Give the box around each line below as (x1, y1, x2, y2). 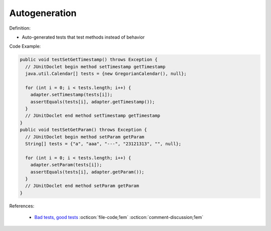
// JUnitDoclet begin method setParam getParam (25, 134, 145, 140)
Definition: (9, 25, 31, 31)
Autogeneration (9, 8, 77, 19)
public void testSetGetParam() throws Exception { (20, 127, 148, 133)
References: (9, 203, 35, 209)
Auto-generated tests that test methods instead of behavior (22, 34, 145, 40)
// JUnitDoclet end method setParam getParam (25, 183, 139, 189)
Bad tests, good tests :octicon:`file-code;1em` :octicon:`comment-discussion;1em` (34, 214, 204, 220)
